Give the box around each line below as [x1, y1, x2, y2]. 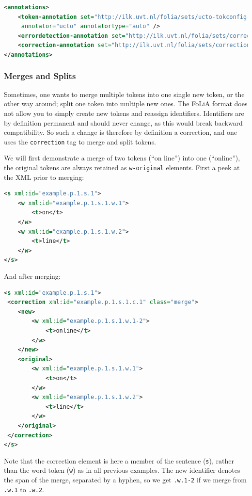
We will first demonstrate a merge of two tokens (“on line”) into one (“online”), [4, 153, 240, 163]
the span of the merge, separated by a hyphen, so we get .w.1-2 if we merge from [4, 475, 247, 484]
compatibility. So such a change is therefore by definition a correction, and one [4, 127, 237, 137]
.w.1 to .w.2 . [4, 484, 44, 494]
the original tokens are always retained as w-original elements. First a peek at [4, 162, 240, 172]
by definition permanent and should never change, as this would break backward [4, 117, 243, 128]
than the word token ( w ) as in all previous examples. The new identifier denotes [4, 465, 240, 475]
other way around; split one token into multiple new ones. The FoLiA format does [4, 98, 248, 109]
